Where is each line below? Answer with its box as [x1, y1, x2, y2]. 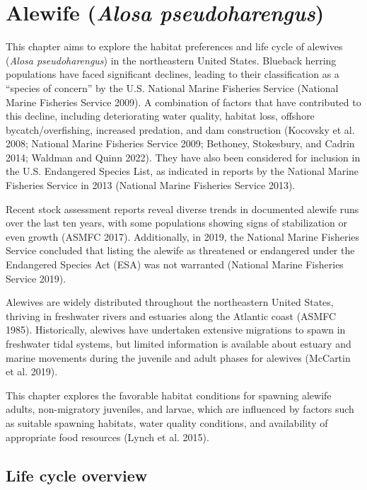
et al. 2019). [6, 364, 58, 379]
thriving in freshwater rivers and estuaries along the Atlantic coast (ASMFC [6, 308, 337, 323]
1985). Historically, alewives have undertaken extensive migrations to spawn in [6, 322, 346, 337]
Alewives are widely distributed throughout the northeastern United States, [6, 295, 334, 309]
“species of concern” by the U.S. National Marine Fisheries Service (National [6, 80, 339, 95]
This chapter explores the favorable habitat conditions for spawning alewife [6, 387, 332, 402]
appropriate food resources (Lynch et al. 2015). [6, 429, 209, 444]
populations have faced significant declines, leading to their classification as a [6, 67, 339, 81]
